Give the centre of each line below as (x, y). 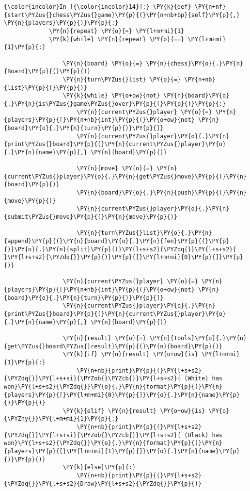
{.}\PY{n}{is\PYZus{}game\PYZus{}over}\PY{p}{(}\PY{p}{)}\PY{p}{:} (115, 104)
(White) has (203, 379)
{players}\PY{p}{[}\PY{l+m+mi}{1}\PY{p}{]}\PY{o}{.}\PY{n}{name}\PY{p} (122, 451)
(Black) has (203, 435)
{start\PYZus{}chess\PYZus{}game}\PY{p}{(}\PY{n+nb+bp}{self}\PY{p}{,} (122, 15)
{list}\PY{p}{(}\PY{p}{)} (46, 88)
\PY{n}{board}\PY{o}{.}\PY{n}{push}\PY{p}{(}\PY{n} (162, 193)
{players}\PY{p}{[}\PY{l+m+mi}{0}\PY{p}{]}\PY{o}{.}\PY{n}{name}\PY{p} (122, 395)
